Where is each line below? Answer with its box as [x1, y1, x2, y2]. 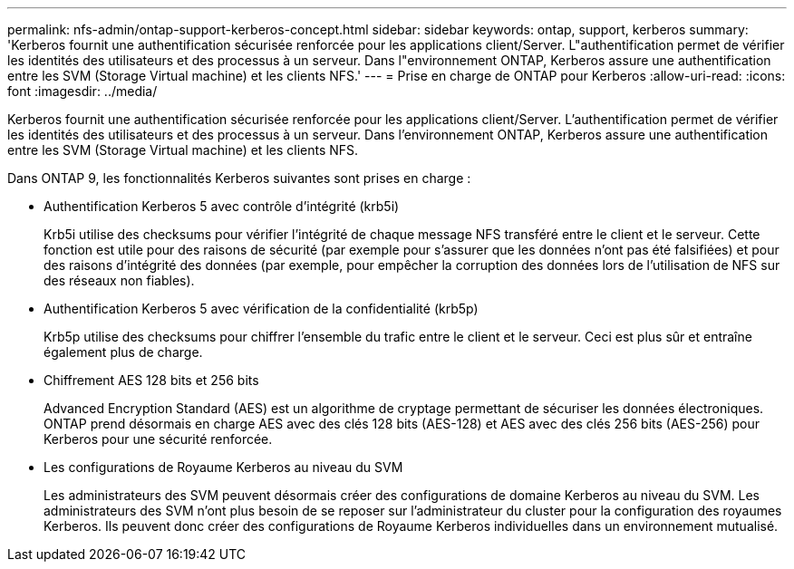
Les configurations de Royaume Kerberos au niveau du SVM [44, 459, 403, 475]
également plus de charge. [44, 344, 203, 360]
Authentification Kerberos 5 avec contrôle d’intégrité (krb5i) [44, 198, 400, 214]
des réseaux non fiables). [44, 273, 195, 288]
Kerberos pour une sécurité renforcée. [44, 431, 273, 447]
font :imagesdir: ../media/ [7, 83, 158, 99]
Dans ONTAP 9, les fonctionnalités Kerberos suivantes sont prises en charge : [7, 170, 471, 186]
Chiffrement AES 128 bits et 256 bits [44, 372, 259, 388]
